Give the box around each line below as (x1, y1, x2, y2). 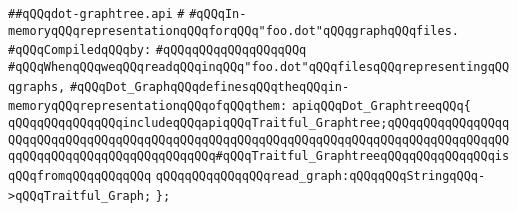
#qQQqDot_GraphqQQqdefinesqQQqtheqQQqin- (69, 79, 350, 94)
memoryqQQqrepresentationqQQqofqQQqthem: (8, 99, 288, 114)
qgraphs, (8, 79, 66, 94)
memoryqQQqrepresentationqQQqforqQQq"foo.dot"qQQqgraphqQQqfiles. (8, 23, 460, 38)
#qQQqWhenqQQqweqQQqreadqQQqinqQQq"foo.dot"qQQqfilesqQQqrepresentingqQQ (8, 59, 510, 74)
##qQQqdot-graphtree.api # (8, 7, 185, 21)
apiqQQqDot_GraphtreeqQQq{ (291, 99, 471, 114)
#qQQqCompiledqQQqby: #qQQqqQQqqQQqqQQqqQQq (8, 43, 307, 58)
